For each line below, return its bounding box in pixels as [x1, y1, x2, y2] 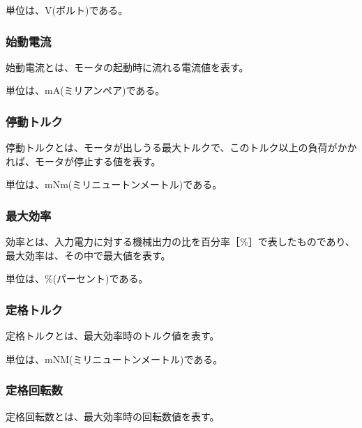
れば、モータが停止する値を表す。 [6, 153, 161, 168]
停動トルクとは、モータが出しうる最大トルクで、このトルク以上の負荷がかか [6, 140, 357, 155]
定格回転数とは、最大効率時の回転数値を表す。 [6, 408, 220, 423]
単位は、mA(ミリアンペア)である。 [6, 83, 165, 98]
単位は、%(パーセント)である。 [6, 271, 149, 286]
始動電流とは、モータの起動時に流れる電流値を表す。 [6, 59, 249, 74]
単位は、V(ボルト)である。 [6, 3, 128, 17]
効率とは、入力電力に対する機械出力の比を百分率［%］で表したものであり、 [6, 234, 355, 249]
